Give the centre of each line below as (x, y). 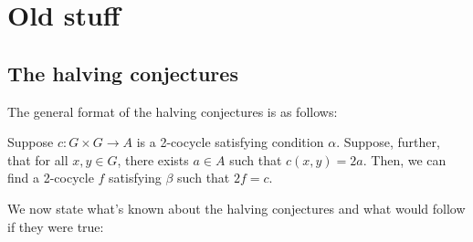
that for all (38, 159)
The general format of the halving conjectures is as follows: (173, 111)
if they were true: (56, 226)
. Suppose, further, (388, 142)
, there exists (153, 159)
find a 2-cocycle (51, 178)
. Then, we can (405, 159)
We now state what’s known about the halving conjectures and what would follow (236, 208)
